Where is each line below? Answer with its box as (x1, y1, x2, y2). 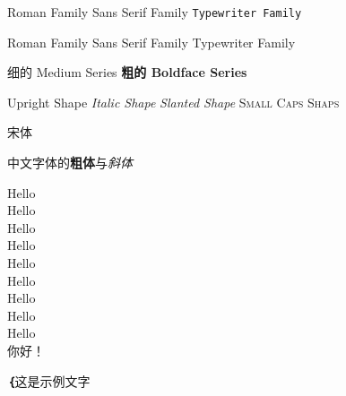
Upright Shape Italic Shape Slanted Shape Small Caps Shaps (7, 92, 340, 111)
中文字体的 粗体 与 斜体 (7, 153, 133, 172)
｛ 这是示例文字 (7, 371, 91, 390)
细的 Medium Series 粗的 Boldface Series (7, 63, 247, 82)
